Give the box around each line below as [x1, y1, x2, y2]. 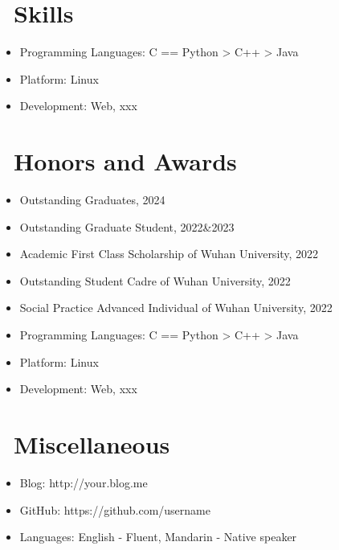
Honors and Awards [14, 145, 237, 178]
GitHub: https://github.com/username [19, 501, 210, 518]
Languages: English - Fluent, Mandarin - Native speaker [19, 528, 297, 545]
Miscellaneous [14, 427, 170, 460]
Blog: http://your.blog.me [19, 474, 148, 490]
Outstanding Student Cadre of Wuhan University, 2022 [19, 272, 291, 289]
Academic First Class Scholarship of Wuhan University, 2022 [19, 245, 319, 262]
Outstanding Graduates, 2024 [19, 191, 165, 208]
